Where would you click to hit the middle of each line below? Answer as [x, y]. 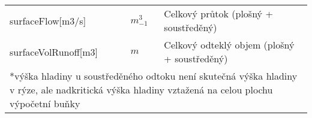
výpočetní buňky [45, 103]
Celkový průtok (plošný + [218, 13]
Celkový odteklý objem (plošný [229, 45]
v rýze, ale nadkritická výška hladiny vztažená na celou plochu [141, 90]
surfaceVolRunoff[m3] [54, 52]
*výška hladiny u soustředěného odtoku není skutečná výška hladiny [154, 76]
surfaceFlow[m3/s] [48, 20]
